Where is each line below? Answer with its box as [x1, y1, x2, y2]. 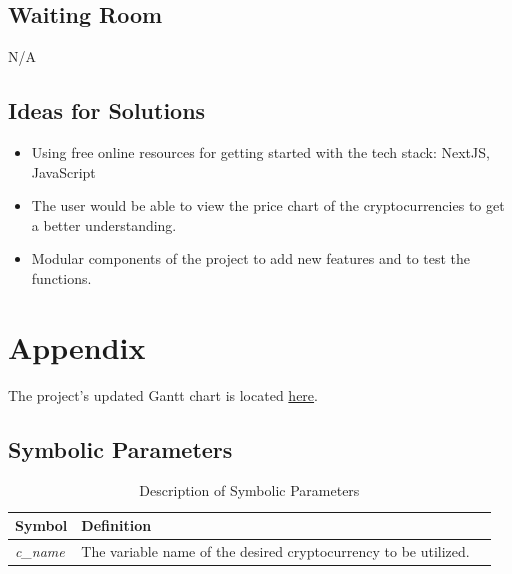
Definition [81, 515, 152, 536]
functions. [31, 267, 92, 288]
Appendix [8, 326, 146, 367]
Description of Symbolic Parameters [139, 480, 360, 501]
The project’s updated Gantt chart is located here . [8, 384, 318, 405]
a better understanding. [31, 214, 177, 235]
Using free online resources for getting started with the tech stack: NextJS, [31, 142, 490, 162]
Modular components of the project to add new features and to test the [31, 248, 471, 269]
